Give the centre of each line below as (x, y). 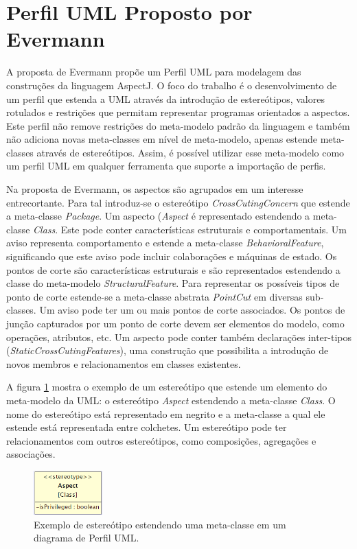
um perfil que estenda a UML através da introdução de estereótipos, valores (165, 98)
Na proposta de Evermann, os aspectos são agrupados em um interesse (155, 189)
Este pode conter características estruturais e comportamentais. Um (204, 229)
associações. (31, 454)
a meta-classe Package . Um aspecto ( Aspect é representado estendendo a (158, 216)
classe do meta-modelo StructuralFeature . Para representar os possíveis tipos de (173, 283)
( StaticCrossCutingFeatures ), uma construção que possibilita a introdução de (168, 350)
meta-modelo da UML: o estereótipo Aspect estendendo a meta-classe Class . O (171, 400)
